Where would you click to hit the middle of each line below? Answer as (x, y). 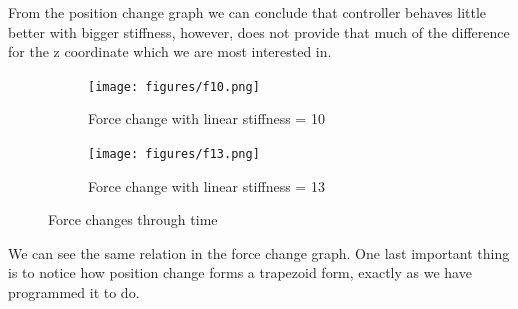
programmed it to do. (74, 292)
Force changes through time (133, 219)
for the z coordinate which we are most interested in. (170, 51)
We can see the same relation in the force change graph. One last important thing (259, 252)
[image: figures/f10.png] (174, 86)
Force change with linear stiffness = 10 (206, 118)
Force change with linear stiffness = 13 (206, 185)
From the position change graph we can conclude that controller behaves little (247, 12)
